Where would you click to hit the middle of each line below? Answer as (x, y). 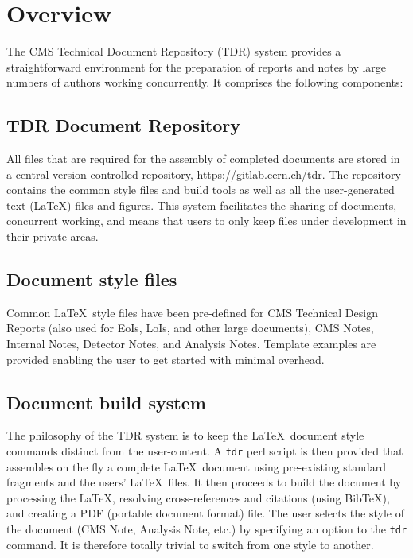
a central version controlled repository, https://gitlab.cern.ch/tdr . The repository (204, 174)
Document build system (106, 402)
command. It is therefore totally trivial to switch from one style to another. (190, 544)
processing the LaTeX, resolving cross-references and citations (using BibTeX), (198, 497)
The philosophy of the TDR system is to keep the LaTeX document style (185, 435)
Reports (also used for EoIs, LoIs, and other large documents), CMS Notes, (190, 328)
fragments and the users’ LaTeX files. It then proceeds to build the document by (204, 482)
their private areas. (53, 236)
